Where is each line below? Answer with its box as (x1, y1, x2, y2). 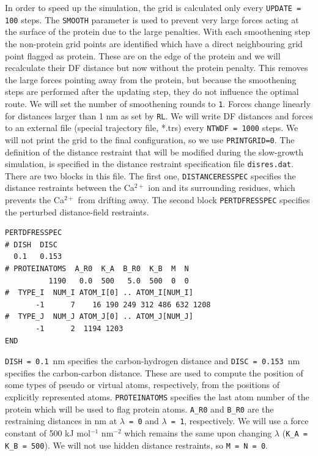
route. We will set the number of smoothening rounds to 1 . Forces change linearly (5, 97, 311, 110)
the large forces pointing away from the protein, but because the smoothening (5, 73, 297, 86)
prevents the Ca (5, 193, 64, 206)
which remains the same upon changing (124, 427, 272, 439)
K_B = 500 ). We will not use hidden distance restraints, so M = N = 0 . (5, 438, 268, 451)
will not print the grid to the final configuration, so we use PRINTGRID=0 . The (5, 133, 295, 146)
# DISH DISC (5, 240, 57, 249)
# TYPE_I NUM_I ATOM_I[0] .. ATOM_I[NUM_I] (5, 288, 193, 297)
